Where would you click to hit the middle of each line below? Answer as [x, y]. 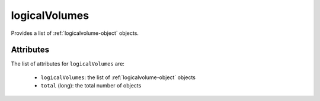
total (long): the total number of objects [91, 86]
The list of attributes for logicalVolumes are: [68, 64]
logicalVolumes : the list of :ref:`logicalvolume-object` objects [118, 77]
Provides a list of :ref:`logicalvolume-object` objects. [75, 33]
